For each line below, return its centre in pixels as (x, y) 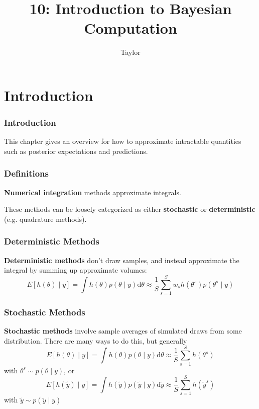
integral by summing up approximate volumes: (76, 270)
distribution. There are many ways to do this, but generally (96, 340)
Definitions (26, 173)
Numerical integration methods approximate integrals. (93, 192)
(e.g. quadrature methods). (45, 219)
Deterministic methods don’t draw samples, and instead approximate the (122, 260)
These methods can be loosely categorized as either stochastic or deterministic (130, 209)
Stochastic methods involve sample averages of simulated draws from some (123, 331)
